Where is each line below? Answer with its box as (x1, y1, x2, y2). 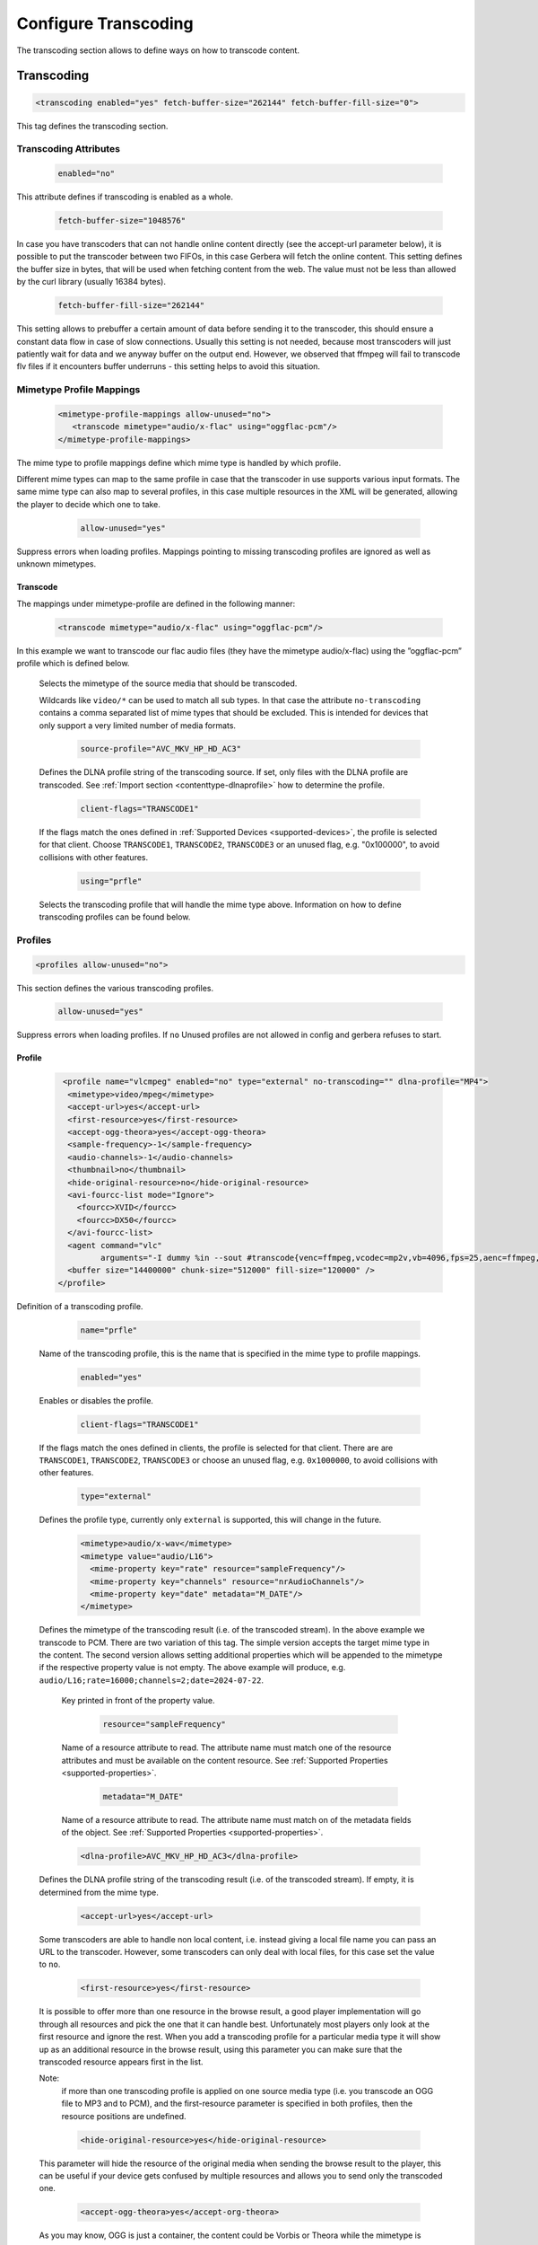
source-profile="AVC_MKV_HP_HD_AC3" (80, 744, 242, 754)
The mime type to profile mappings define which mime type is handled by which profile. (16, 457, 342, 468)
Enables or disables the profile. (39, 1395, 154, 1405)
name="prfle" (80, 1325, 138, 1335)
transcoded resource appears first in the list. (39, 2056, 204, 2067)
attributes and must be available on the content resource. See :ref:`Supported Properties (61, 1755, 389, 1765)
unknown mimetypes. (16, 559, 97, 569)
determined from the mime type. (39, 1887, 159, 1897)
